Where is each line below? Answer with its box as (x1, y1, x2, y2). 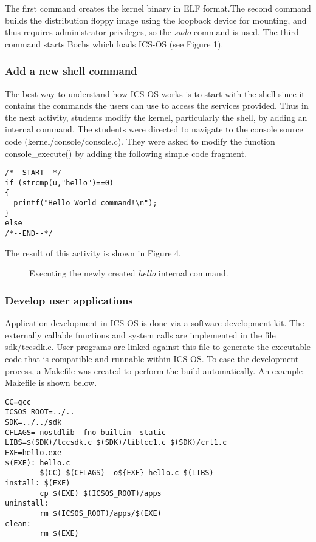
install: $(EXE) (5, 478, 70, 487)
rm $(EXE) (39, 529, 79, 538)
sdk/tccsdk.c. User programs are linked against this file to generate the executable (5, 340, 311, 353)
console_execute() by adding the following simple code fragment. (5, 146, 247, 159)
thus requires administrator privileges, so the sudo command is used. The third (5, 26, 299, 38)
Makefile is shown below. (5, 376, 97, 389)
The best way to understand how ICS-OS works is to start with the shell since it (5, 87, 305, 100)
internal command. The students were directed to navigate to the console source (5, 123, 303, 135)
